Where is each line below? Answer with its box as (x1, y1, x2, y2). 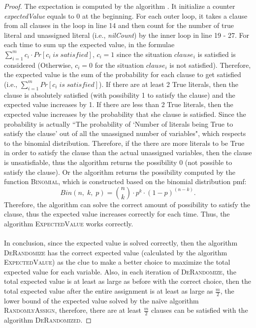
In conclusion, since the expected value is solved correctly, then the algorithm (4, 238, 238, 248)
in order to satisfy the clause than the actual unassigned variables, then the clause (4, 147, 252, 158)
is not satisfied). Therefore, (169, 59, 251, 70)
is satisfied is (197, 49, 236, 59)
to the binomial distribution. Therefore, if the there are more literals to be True (4, 137, 245, 148)
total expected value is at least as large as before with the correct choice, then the (4, 276, 252, 286)
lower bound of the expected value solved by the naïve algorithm (4, 295, 199, 305)
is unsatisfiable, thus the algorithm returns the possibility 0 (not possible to (4, 157, 232, 167)
